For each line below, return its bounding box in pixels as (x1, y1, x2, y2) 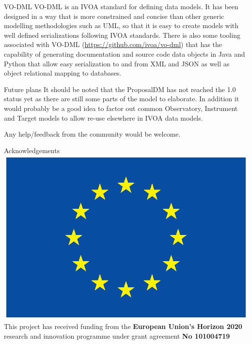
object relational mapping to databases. (4, 68, 122, 78)
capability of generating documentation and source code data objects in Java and (4, 48, 245, 59)
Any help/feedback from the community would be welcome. (4, 129, 181, 139)
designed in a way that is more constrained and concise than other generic (4, 11, 224, 21)
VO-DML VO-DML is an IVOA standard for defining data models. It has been (4, 1, 238, 11)
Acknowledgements (4, 145, 60, 155)
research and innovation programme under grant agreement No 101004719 (4, 330, 230, 341)
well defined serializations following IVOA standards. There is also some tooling (4, 30, 240, 40)
